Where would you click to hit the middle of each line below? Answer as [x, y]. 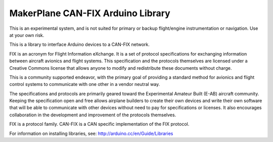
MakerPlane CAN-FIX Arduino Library [90, 13]
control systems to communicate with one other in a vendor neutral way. [85, 84]
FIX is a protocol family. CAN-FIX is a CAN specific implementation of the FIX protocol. [99, 124]
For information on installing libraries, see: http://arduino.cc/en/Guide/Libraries [91, 133]
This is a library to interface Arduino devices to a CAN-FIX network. [80, 44]
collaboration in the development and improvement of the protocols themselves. [93, 115]
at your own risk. [27, 35]
